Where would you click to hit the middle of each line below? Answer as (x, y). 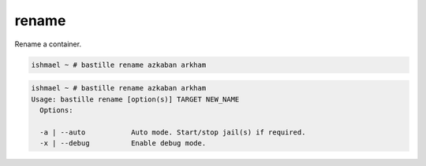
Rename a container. (48, 44)
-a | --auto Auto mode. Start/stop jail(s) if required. (173, 132)
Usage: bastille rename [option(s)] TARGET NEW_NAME (135, 99)
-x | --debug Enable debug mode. (123, 143)
